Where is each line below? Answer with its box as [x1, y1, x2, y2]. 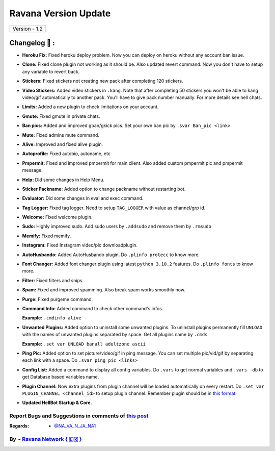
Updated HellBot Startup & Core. [22, 399, 92, 406]
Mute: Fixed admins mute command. [22, 132, 99, 138]
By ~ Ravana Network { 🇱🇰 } [9, 436, 82, 443]
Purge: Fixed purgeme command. [22, 296, 93, 302]
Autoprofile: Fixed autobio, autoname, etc [22, 151, 111, 157]
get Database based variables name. [22, 374, 99, 380]
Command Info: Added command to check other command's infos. [22, 306, 163, 311]
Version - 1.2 [12, 25, 43, 32]
